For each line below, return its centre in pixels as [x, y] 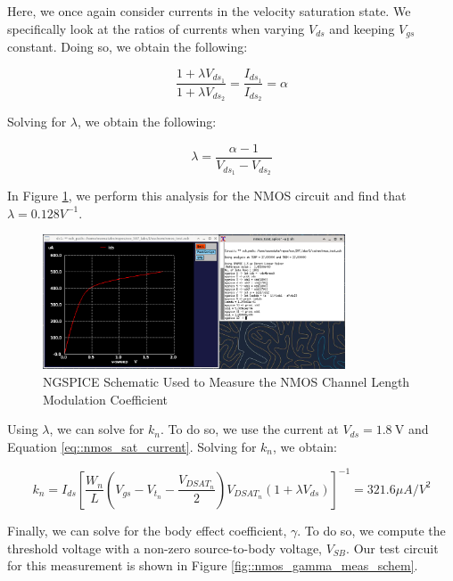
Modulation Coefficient [106, 399]
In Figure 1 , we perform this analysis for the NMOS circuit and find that [207, 195]
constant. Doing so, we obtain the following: [128, 47]
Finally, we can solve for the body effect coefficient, [147, 530]
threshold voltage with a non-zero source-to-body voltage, [165, 548]
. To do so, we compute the [371, 530]
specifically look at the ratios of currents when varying [156, 28]
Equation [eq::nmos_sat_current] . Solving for [132, 446]
